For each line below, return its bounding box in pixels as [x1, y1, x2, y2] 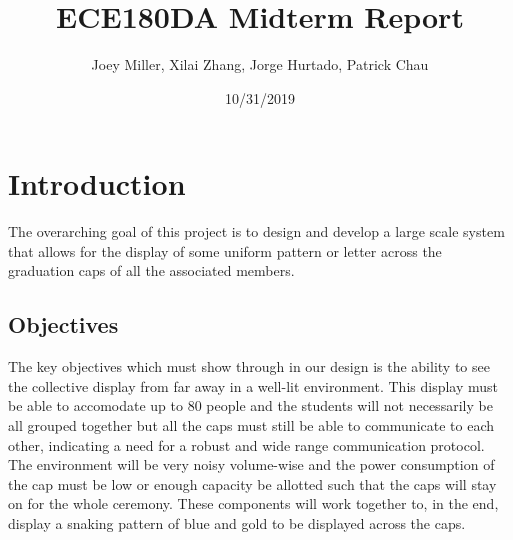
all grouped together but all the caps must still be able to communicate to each [8, 415, 494, 436]
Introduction [8, 163, 186, 204]
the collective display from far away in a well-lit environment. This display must [8, 375, 499, 396]
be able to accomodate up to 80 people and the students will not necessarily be [8, 395, 493, 416]
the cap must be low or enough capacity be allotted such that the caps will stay [8, 473, 497, 494]
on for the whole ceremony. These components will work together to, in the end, [8, 493, 499, 514]
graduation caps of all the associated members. [8, 260, 295, 281]
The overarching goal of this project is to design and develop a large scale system [8, 221, 505, 242]
